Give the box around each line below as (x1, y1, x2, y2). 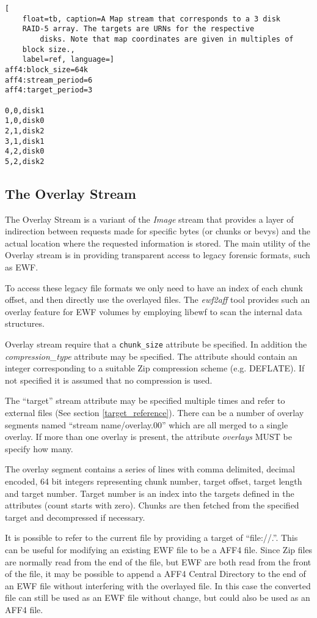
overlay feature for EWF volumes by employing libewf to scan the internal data (5, 305, 302, 318)
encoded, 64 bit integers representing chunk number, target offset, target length (5, 475, 302, 488)
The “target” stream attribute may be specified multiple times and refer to (5, 394, 285, 407)
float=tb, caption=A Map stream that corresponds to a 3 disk (22, 14, 281, 23)
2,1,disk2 (5, 126, 45, 135)
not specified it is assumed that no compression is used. (5, 373, 213, 386)
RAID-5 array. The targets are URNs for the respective (22, 24, 255, 34)
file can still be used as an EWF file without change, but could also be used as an (5, 591, 310, 604)
